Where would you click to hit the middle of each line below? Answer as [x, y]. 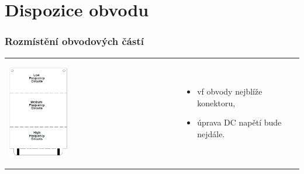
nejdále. [211, 133]
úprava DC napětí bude [239, 122]
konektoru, [216, 102]
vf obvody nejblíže [230, 91]
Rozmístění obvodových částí [74, 41]
